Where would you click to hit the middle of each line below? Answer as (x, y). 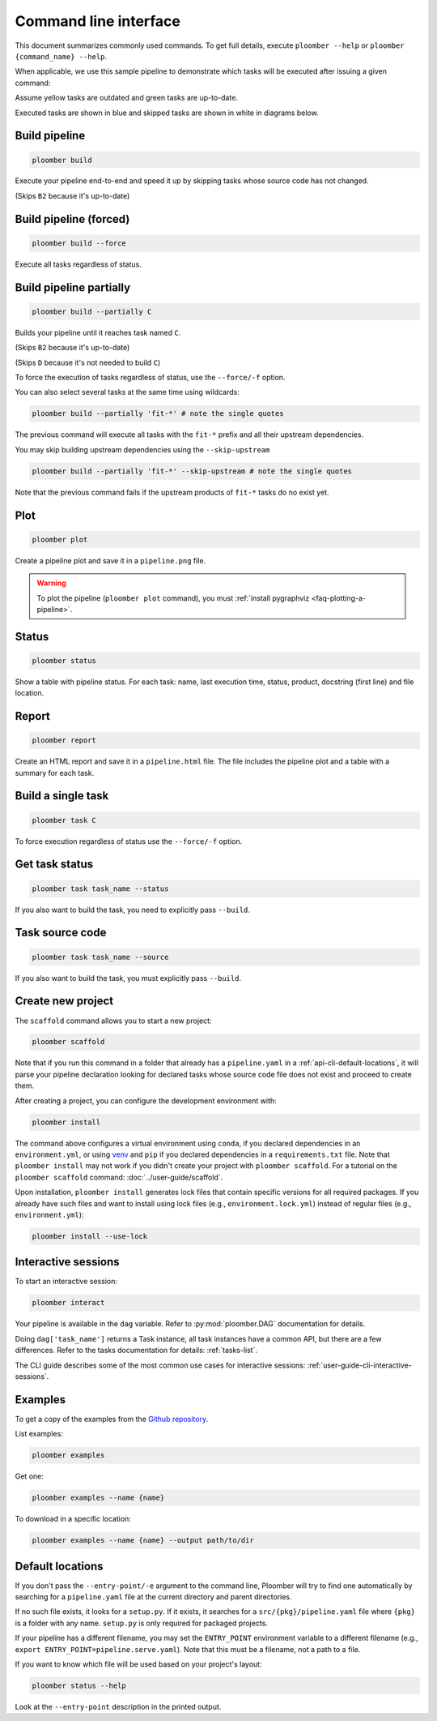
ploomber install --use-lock (90, 1236)
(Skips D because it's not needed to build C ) (88, 362)
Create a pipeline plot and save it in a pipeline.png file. (110, 560)
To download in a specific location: (73, 1519)
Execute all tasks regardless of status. (78, 264)
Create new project (64, 1001)
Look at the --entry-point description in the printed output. (118, 1707)
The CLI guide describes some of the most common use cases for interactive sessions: (160, 1365)
